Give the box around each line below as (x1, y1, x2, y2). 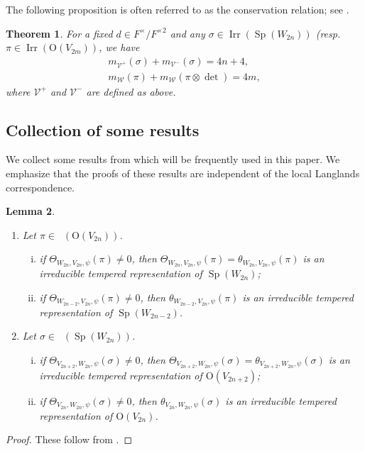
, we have (99, 40, 140, 55)
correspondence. (6, 179, 75, 194)
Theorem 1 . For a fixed (6, 26, 113, 40)
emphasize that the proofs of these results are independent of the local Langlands (6, 165, 360, 180)
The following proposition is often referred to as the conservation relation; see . (6, 2, 349, 16)
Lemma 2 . (6, 204, 55, 218)
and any (170, 26, 205, 40)
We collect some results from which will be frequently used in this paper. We (6, 152, 340, 167)
